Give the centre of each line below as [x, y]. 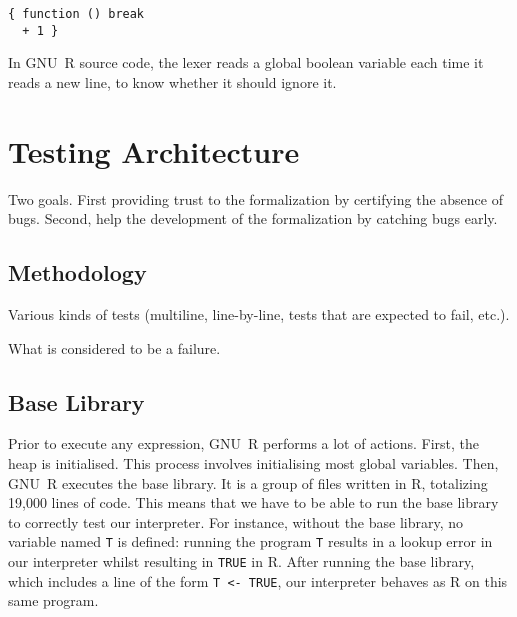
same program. [53, 600]
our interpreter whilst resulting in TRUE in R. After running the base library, [241, 561]
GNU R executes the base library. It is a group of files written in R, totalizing [248, 482]
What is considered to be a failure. [114, 347]
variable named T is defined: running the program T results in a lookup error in [250, 541]
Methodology [77, 272]
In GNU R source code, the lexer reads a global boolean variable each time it [246, 62]
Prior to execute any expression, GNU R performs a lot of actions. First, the [244, 443]
